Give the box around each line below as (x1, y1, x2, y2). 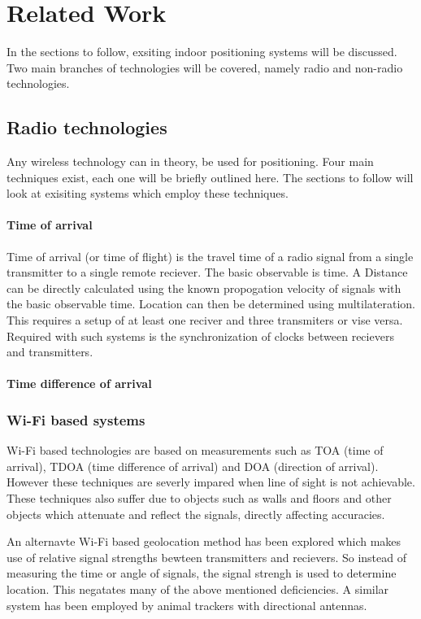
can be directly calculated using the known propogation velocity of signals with (7, 279, 401, 296)
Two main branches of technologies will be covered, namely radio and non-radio (7, 59, 403, 76)
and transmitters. (7, 343, 93, 360)
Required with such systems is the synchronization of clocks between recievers (7, 327, 394, 344)
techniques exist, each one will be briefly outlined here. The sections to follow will (7, 168, 414, 185)
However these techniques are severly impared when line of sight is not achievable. (7, 473, 415, 490)
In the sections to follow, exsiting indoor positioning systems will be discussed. (7, 43, 397, 60)
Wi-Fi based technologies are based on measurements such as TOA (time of (7, 442, 384, 459)
